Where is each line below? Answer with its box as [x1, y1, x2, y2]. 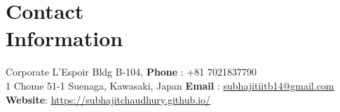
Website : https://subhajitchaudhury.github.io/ [6, 92, 211, 106]
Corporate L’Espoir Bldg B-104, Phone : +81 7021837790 [6, 64, 257, 79]
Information [6, 24, 123, 52]
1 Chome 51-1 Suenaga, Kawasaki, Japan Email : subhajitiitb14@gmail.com [6, 78, 334, 92]
